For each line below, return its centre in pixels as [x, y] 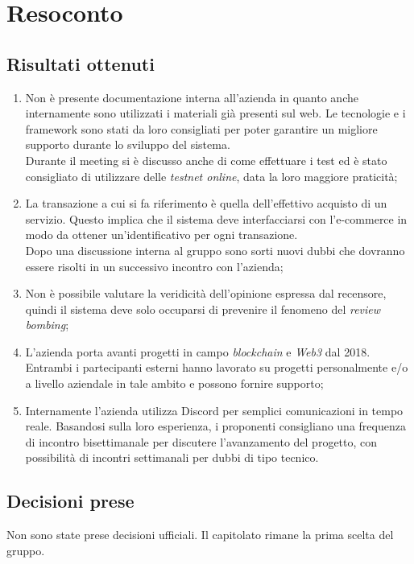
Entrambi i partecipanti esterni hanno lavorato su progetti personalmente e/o [217, 367]
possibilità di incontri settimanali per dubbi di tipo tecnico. [172, 457]
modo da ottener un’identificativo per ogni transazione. [161, 235]
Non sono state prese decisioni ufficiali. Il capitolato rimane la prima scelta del [200, 535]
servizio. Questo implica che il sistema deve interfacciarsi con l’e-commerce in [216, 218]
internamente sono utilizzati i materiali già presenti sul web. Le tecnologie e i [215, 113]
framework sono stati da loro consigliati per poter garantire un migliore [201, 128]
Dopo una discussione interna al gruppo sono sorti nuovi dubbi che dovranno [215, 250]
